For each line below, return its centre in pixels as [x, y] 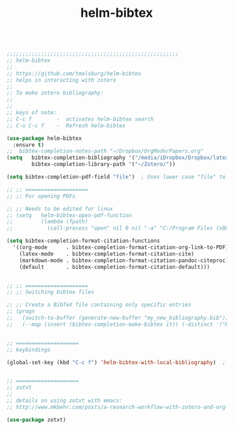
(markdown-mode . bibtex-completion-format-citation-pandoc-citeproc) [124, 261]
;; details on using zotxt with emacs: [65, 401]
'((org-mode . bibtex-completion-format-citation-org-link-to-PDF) [121, 248]
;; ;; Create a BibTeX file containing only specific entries [99, 305]
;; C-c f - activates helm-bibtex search [80, 119]
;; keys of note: [32, 113]
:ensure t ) [29, 145]
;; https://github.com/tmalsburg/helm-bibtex [74, 74]
